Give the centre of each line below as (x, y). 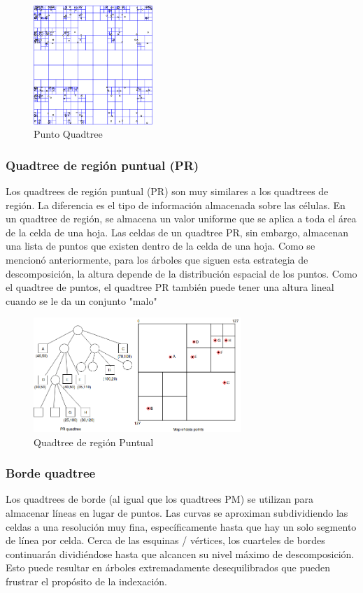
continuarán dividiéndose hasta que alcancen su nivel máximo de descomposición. (180, 553)
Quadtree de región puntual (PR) (102, 165)
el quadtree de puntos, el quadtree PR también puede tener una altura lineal (170, 287)
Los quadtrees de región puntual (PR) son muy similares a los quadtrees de (167, 191)
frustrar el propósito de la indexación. (86, 581)
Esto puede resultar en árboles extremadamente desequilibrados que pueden (168, 567)
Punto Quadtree (68, 134)
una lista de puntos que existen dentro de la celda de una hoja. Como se (161, 246)
